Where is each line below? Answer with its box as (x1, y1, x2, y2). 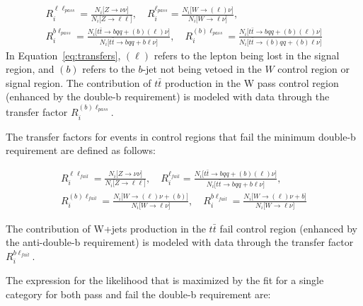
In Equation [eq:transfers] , (6, 47, 121, 62)
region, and (6, 61, 54, 76)
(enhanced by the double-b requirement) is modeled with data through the (6, 89, 330, 104)
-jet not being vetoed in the (142, 61, 262, 76)
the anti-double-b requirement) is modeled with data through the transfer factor (6, 235, 354, 249)
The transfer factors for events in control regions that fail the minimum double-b (6, 129, 356, 143)
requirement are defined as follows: (6, 143, 156, 158)
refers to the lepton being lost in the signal (154, 47, 340, 62)
